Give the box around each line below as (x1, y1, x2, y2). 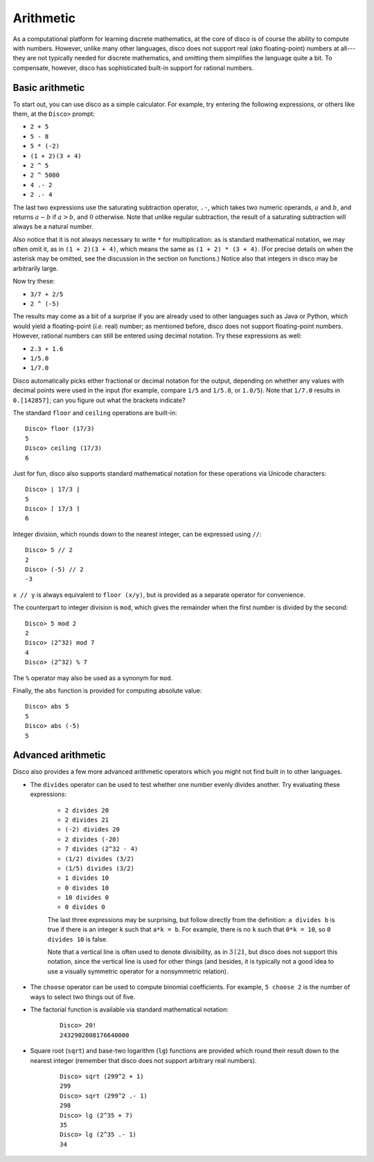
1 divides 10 (64, 874, 109, 882)
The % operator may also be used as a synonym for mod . (12, 673, 173, 682)
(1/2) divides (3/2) (64, 855, 135, 862)
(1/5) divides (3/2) (64, 864, 135, 872)
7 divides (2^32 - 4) (64, 845, 139, 853)
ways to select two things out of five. (30, 992, 136, 1001)
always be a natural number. (12, 223, 93, 231)
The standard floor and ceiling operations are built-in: (12, 408, 177, 417)
